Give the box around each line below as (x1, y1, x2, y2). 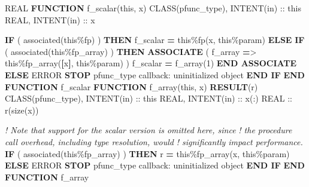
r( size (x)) (5, 103, 39, 116)
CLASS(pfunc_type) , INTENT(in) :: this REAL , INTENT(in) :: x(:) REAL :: (5, 92, 292, 105)
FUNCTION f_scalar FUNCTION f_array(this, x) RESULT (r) (5, 80, 258, 93)
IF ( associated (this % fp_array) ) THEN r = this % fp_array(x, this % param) (5, 147, 290, 160)
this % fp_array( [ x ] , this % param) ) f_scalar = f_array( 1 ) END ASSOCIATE (5, 57, 297, 69)
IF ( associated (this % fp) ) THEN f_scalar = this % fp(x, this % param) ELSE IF (5, 33, 305, 46)
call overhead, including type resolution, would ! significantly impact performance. (5, 135, 303, 148)
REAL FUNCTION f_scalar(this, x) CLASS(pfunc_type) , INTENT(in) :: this (5, 2, 301, 14)
